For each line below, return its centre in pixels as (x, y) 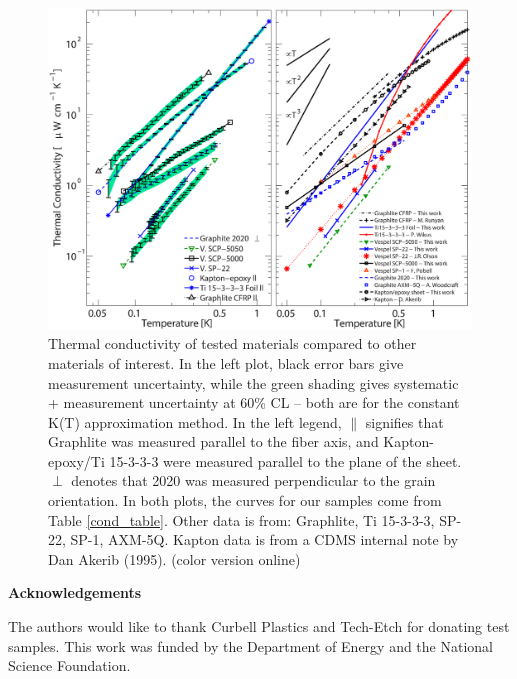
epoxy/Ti (76, 460)
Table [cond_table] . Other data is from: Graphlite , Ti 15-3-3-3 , (241, 519)
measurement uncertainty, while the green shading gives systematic (253, 382)
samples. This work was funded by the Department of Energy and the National (250, 645)
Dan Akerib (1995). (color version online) (174, 558)
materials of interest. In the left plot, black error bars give (226, 362)
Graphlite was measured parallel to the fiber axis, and (213, 441)
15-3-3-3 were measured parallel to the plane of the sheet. (285, 460)
